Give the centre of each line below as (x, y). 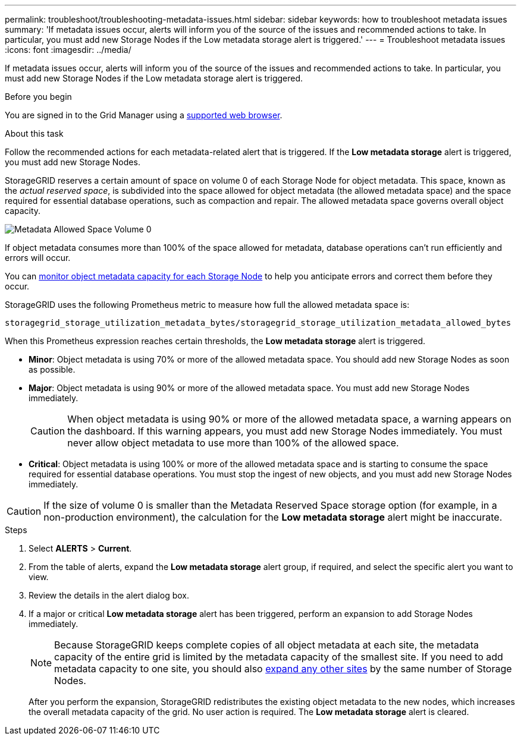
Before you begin (38, 97)
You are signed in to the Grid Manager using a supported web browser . (144, 115)
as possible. (52, 369)
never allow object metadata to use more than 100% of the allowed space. (233, 443)
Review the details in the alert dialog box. (109, 595)
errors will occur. (38, 258)
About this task (34, 133)
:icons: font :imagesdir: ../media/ (68, 50)
